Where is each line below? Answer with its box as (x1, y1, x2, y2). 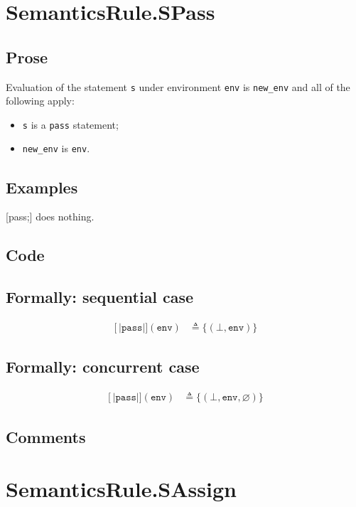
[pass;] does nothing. (6, 209, 95, 224)
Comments (6, 425, 86, 447)
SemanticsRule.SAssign (6, 474, 237, 503)
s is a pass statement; (22, 117, 119, 132)
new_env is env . (22, 141, 90, 156)
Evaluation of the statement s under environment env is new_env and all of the (6, 79, 350, 94)
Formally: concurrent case (6, 356, 200, 378)
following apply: (6, 93, 75, 108)
